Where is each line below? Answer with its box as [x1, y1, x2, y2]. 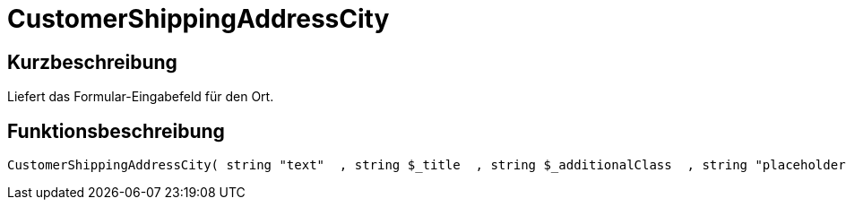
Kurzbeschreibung [7, 50, 177, 73]
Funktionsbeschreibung [7, 119, 225, 142]
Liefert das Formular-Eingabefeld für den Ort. [7, 89, 274, 105]
